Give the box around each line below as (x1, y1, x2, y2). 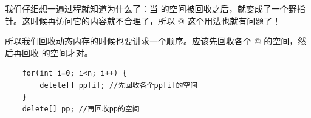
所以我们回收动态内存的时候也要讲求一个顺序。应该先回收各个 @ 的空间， (5, 34, 298, 47)
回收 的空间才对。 (21, 46, 93, 59)
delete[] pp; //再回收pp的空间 (22, 105, 140, 114)
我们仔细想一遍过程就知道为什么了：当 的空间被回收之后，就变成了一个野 (5, 2, 297, 15)
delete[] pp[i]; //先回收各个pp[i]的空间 (39, 80, 198, 90)
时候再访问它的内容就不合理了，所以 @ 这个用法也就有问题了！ (30, 14, 281, 27)
